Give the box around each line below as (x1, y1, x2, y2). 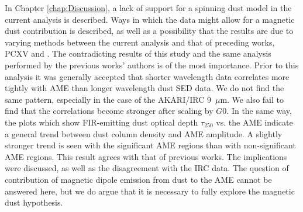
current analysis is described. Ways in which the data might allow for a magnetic (5, 13, 295, 25)
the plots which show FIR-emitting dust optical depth (5, 116, 198, 128)
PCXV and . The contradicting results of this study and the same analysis (5, 47, 271, 60)
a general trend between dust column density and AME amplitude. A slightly (5, 127, 283, 140)
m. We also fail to (220, 93, 284, 105)
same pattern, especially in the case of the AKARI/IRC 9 (5, 93, 211, 105)
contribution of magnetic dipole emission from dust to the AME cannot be (5, 173, 272, 185)
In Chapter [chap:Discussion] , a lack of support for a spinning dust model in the (5, 2, 292, 13)
